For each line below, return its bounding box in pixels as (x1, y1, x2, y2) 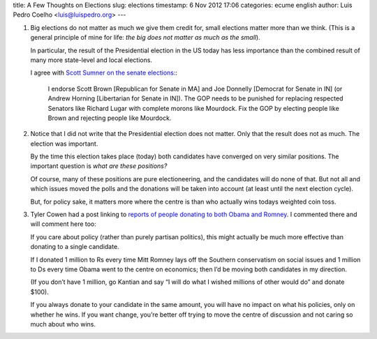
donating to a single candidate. (30, 243, 119, 251)
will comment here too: (30, 220, 97, 228)
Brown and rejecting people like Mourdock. (47, 114, 172, 122)
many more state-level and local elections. (30, 56, 153, 64)
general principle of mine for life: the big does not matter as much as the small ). (30, 33, 261, 42)
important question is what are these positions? (30, 162, 168, 170)
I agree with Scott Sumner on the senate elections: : (30, 68, 178, 77)
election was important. (30, 140, 98, 148)
